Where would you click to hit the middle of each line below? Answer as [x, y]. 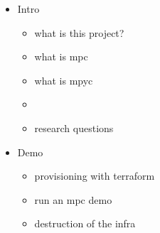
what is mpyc [64, 80]
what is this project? [79, 32]
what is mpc [61, 56]
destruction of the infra [85, 223]
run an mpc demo [73, 199]
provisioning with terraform [95, 176]
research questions [74, 128]
